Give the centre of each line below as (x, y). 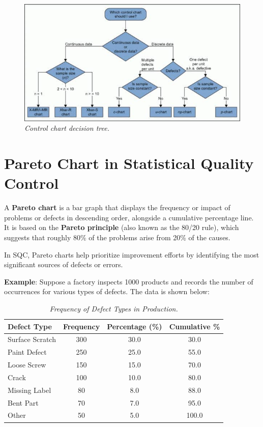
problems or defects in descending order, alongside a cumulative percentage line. (129, 217)
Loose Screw (27, 365)
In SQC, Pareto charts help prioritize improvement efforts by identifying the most (132, 254)
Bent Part (23, 402)
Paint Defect (27, 352)
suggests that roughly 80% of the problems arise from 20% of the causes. (117, 237)
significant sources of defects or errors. (64, 264)
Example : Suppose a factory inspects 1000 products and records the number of (129, 281)
